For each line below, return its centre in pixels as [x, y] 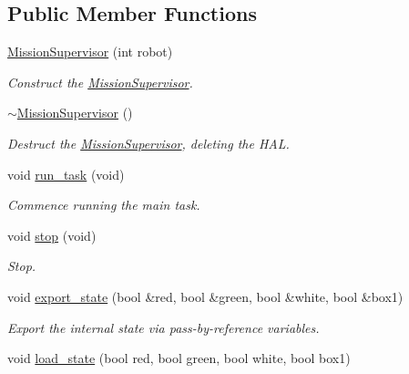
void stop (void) [52, 235]
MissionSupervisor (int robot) [90, 52]
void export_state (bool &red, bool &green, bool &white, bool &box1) [205, 296]
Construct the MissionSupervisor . [100, 82]
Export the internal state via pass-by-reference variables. [164, 327]
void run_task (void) [66, 174]
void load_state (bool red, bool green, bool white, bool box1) [179, 358]
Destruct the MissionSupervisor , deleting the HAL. [148, 143]
